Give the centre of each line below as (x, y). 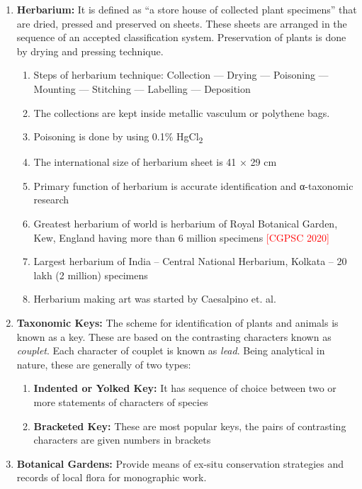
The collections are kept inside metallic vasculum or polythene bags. (182, 112)
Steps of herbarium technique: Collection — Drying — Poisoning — (181, 75)
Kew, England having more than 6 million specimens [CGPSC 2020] (181, 237)
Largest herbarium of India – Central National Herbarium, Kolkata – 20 (190, 261)
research (51, 199)
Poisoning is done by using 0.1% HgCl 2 (118, 137)
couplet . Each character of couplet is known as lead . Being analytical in (171, 350)
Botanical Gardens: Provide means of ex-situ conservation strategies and (180, 463)
